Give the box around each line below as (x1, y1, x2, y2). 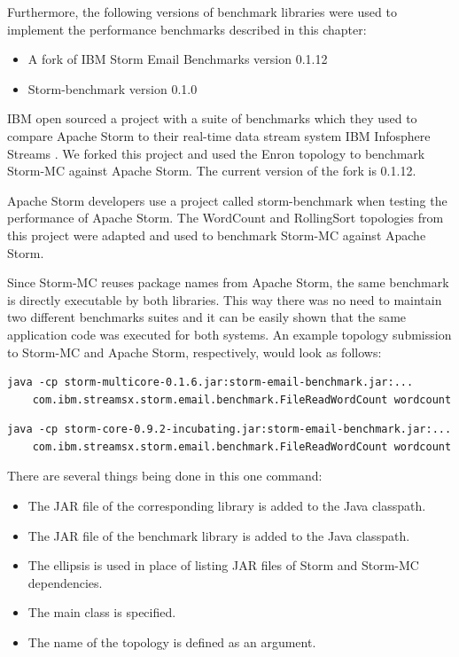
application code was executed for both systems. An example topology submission (7, 325, 452, 343)
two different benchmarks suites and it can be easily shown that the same (7, 308, 407, 326)
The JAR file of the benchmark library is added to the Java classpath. (27, 526, 410, 544)
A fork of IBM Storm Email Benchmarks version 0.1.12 (27, 50, 328, 68)
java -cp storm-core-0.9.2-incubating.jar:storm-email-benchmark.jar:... (7, 423, 452, 436)
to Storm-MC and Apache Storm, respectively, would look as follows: (7, 342, 382, 361)
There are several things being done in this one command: (7, 466, 323, 485)
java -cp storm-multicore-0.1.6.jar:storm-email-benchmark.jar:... (7, 376, 414, 389)
